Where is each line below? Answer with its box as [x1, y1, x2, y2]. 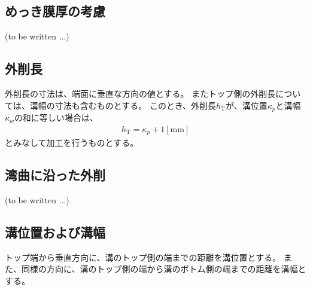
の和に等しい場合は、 [14, 111, 98, 124]
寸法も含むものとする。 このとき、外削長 [54, 99, 216, 111]
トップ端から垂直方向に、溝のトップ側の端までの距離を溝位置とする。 [5, 251, 281, 263]
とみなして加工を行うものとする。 [5, 136, 139, 149]
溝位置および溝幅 [5, 222, 105, 241]
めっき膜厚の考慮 [5, 2, 105, 20]
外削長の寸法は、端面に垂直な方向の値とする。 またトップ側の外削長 [5, 87, 276, 99]
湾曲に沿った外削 [5, 166, 105, 184]
